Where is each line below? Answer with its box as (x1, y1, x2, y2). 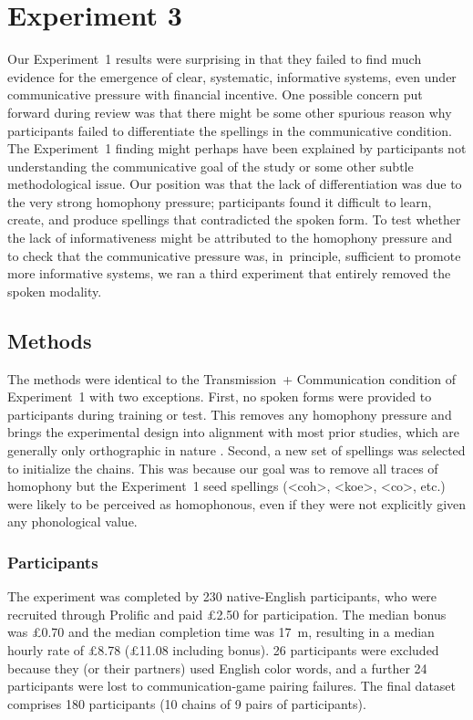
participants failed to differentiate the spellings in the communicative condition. (7, 120, 452, 140)
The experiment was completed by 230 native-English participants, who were (7, 587, 437, 606)
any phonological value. (7, 512, 138, 531)
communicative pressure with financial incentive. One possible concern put (7, 85, 423, 104)
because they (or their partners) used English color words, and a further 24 (7, 658, 427, 677)
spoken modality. (7, 281, 102, 300)
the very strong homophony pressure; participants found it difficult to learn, (7, 192, 432, 211)
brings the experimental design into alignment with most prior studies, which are (7, 423, 460, 442)
